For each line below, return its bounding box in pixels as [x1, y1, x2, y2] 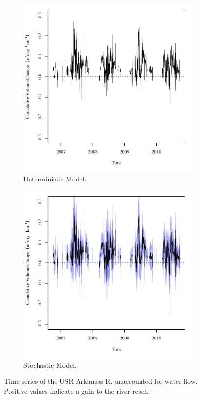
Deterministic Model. [23, 173, 87, 183]
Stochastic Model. [23, 359, 77, 370]
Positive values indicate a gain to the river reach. [4, 385, 150, 396]
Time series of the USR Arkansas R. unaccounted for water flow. [4, 376, 198, 386]
